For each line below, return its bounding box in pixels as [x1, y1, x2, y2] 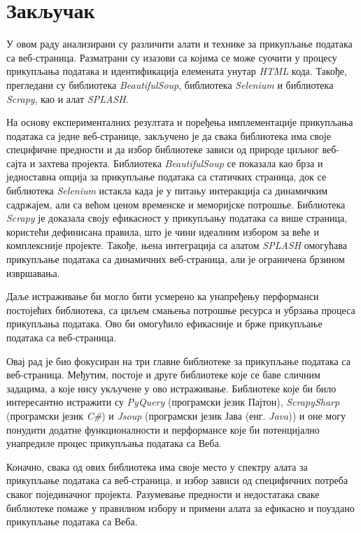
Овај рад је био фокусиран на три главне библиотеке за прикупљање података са [6, 353, 351, 368]
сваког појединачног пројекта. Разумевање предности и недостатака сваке [6, 486, 320, 501]
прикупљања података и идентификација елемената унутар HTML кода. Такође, [6, 64, 347, 78]
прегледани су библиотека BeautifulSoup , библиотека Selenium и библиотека [6, 77, 334, 92]
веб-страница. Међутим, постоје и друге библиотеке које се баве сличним [6, 367, 320, 382]
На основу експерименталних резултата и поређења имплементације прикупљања [6, 115, 353, 129]
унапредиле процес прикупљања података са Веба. [6, 436, 222, 450]
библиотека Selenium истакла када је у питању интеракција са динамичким [6, 183, 328, 198]
